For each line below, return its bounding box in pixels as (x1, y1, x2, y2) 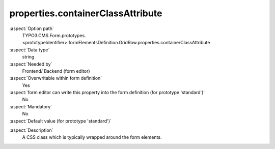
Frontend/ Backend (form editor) (22, 68, 90, 74)
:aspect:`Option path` (9, 25, 54, 32)
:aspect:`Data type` (9, 46, 50, 53)
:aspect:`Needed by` (9, 61, 52, 67)
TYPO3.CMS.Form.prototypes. (22, 32, 86, 38)
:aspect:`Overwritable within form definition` (9, 75, 102, 81)
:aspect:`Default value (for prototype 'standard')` (9, 117, 112, 124)
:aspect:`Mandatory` (9, 103, 52, 109)
